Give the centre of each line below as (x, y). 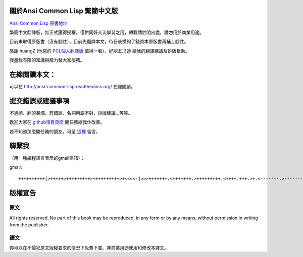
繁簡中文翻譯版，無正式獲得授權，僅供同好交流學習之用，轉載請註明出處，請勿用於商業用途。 (107, 32)
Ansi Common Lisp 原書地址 (38, 23)
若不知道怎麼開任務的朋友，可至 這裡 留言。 (55, 132)
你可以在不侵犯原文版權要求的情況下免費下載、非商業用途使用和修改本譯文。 (89, 248)
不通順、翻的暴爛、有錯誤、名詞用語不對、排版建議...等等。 (71, 113)
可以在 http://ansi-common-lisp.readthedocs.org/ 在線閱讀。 (72, 86)
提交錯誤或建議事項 (39, 101)
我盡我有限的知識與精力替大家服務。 (47, 60)
